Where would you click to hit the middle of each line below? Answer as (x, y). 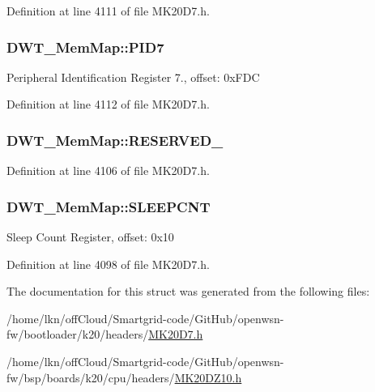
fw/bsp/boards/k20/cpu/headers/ (91, 377)
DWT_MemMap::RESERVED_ (115, 140)
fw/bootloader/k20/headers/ (78, 334)
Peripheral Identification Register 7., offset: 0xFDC (133, 77)
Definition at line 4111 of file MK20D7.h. (108, 11)
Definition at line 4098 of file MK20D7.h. (108, 264)
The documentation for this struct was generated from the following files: (188, 291)
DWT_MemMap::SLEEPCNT (109, 206)
